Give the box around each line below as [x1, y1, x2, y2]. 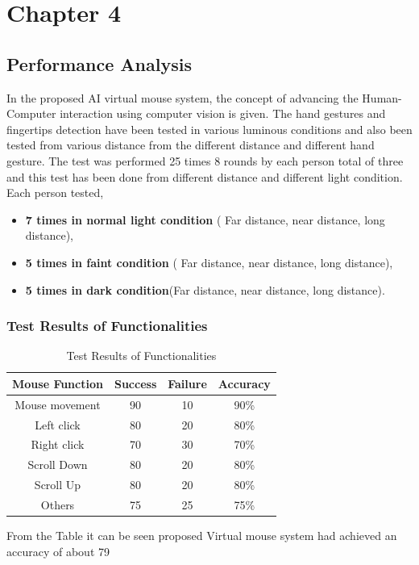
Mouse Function [12, 375, 103, 391]
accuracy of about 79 [6, 542, 110, 559]
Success [114, 375, 157, 391]
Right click [31, 436, 85, 453]
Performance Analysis [6, 51, 192, 76]
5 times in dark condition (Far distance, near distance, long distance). [25, 281, 385, 298]
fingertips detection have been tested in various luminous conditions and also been [6, 120, 413, 137]
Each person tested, [6, 184, 104, 201]
